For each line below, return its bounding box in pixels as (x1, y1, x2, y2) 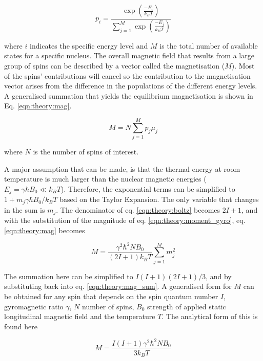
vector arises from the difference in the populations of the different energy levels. (4, 80, 257, 91)
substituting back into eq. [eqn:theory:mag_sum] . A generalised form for (4, 281, 232, 291)
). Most (231, 60, 255, 71)
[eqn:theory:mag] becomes (4, 224, 85, 235)
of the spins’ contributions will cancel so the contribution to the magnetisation (4, 70, 251, 81)
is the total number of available (159, 40, 258, 51)
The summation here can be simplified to (4, 270, 133, 281)
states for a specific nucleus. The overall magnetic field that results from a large (4, 50, 254, 61)
